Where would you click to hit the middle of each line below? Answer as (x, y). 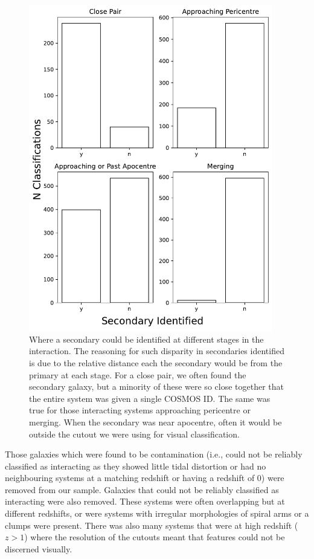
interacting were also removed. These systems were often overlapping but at (145, 501)
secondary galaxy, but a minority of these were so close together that (156, 386)
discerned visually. (39, 548)
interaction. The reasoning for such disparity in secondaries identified (157, 351)
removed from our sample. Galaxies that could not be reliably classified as (142, 489)
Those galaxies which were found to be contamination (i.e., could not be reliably (154, 454)
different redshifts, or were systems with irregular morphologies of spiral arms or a (157, 513)
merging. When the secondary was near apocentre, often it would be (155, 422)
